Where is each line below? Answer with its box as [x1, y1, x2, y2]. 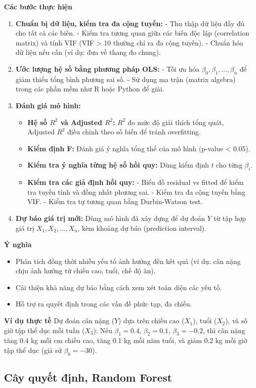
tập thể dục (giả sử [4, 345, 62, 355]
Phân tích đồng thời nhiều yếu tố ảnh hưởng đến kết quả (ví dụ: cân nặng [15, 256, 241, 266]
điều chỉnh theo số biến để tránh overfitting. [67, 127, 201, 137]
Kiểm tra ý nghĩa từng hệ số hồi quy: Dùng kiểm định [27, 160, 209, 170]
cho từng [216, 160, 243, 170]
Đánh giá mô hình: [15, 100, 81, 110]
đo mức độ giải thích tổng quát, [128, 117, 224, 127]
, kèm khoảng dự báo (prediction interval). [78, 222, 207, 233]
